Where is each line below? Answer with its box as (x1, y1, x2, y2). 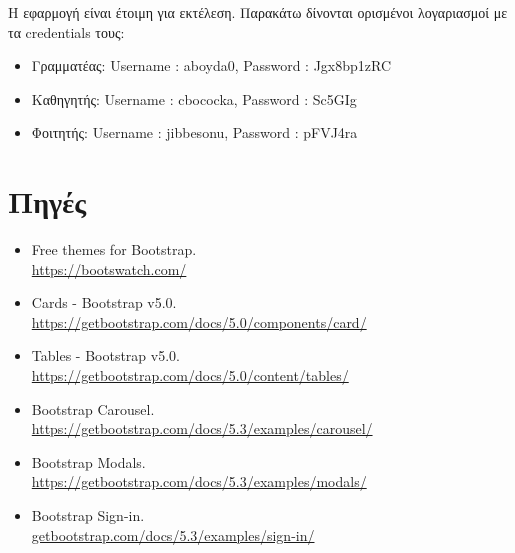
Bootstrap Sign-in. (31, 505, 145, 526)
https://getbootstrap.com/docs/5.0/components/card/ (31, 311, 367, 332)
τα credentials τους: (8, 21, 125, 42)
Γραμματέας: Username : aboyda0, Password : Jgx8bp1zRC (31, 55, 392, 76)
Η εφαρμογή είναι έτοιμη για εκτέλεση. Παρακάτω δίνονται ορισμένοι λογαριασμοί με (8, 2, 508, 22)
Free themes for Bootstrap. (31, 239, 197, 260)
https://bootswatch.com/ (31, 258, 187, 279)
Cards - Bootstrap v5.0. (31, 292, 177, 313)
